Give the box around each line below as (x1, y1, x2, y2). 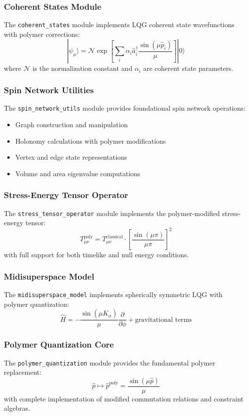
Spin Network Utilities (4, 83, 94, 96)
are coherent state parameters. (143, 63, 233, 73)
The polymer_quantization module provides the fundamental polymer (4, 357, 216, 367)
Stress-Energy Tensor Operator (4, 189, 128, 201)
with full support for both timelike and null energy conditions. (4, 250, 189, 260)
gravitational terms (135, 316, 192, 323)
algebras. (4, 403, 30, 413)
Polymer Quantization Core (4, 338, 114, 350)
